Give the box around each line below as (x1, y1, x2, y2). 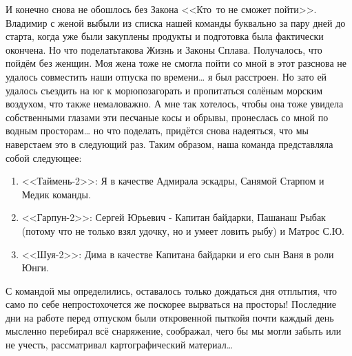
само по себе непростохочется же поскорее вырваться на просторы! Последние (6, 297, 337, 311)
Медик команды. (21, 187, 91, 201)
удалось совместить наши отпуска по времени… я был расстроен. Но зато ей (6, 69, 327, 83)
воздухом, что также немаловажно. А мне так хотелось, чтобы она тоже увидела (6, 96, 344, 111)
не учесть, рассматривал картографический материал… (6, 337, 234, 352)
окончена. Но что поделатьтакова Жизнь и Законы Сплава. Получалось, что (6, 42, 322, 56)
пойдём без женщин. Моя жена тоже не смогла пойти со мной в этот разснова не (6, 56, 347, 70)
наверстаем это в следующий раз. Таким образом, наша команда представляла (6, 136, 333, 151)
